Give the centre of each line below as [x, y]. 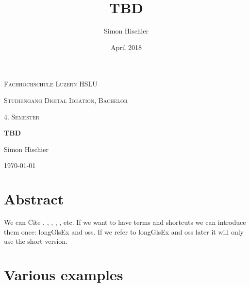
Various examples [64, 274]
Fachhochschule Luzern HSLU [51, 84]
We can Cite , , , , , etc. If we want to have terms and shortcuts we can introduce [125, 222]
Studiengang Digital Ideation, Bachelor [66, 100]
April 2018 [126, 47]
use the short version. [36, 241]
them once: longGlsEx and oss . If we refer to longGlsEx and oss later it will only [124, 231]
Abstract [34, 199]
